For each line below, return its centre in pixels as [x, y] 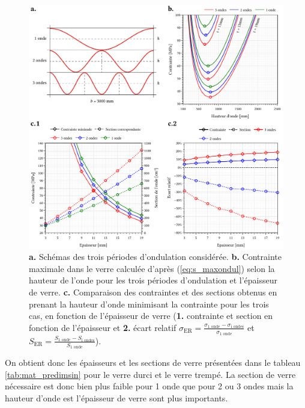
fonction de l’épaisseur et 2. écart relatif [103, 327]
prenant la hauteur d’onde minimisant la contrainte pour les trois [149, 304]
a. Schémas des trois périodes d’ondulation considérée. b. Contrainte [155, 257]
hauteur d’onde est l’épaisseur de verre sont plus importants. [116, 397]
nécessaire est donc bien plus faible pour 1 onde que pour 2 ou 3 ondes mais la [149, 386]
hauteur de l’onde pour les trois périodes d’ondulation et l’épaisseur [153, 280]
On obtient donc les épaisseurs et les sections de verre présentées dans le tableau [153, 363]
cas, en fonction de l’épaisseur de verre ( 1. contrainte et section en [151, 316]
